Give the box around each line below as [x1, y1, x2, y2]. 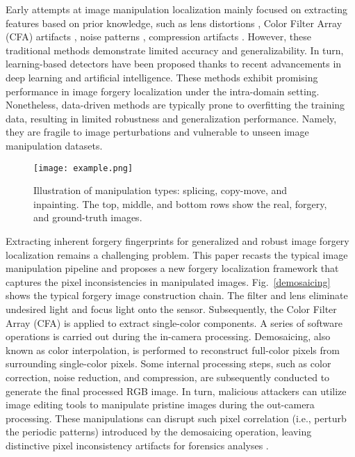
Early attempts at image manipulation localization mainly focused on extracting [6, 2, 348, 16]
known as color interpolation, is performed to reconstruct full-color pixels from [6, 342, 340, 357]
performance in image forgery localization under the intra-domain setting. [6, 83, 320, 98]
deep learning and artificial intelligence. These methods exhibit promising [6, 70, 318, 84]
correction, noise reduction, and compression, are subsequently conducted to [6, 369, 330, 384]
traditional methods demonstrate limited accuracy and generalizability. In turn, [6, 42, 344, 57]
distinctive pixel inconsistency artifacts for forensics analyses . [6, 438, 269, 452]
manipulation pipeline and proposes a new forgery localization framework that [6, 261, 339, 275]
